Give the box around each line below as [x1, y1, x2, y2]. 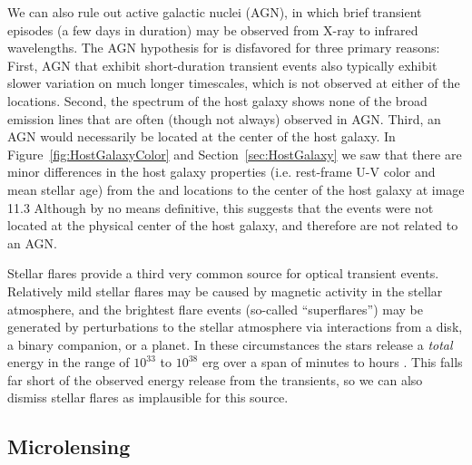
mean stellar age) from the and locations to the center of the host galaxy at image [7, 179, 465, 199]
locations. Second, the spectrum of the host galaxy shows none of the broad [7, 91, 428, 110]
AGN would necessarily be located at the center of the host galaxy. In [7, 127, 396, 146]
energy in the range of [7, 353, 130, 372]
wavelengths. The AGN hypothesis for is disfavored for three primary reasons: [7, 38, 440, 57]
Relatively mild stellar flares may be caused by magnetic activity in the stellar [7, 281, 443, 300]
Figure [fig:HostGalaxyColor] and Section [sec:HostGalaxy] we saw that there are [7, 144, 462, 163]
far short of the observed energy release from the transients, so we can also [7, 370, 423, 389]
